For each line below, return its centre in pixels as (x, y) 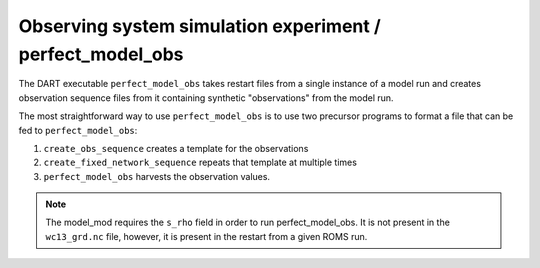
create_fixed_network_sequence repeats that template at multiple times (200, 162)
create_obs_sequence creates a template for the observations (176, 148)
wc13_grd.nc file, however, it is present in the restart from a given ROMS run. (206, 236)
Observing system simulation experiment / (200, 26)
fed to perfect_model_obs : (78, 130)
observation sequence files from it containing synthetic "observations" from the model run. (206, 97)
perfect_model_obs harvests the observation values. (156, 176)
